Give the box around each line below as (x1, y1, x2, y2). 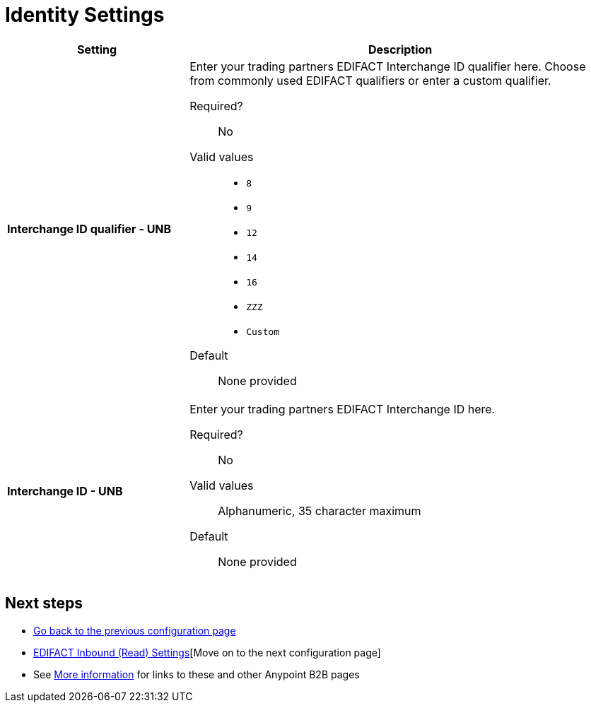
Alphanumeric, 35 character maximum (218, 503, 421, 518)
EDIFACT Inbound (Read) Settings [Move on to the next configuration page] (33, 646, 381, 659)
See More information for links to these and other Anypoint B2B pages (33, 668, 360, 680)
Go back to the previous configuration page (33, 624, 236, 637)
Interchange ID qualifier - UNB (7, 222, 172, 237)
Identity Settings (5, 3, 165, 27)
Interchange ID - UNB (7, 483, 123, 498)
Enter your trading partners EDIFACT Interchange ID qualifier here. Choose (189, 59, 586, 73)
